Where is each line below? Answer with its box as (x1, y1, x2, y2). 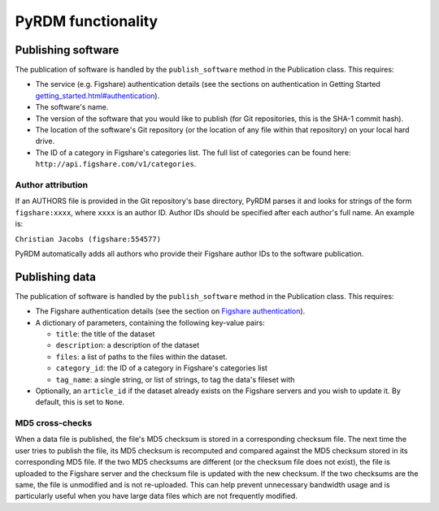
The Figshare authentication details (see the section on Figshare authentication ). (35, 306, 306, 316)
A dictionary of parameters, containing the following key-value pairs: (35, 318, 266, 327)
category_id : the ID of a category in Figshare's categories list (55, 363, 268, 373)
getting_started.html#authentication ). (35, 90, 160, 101)
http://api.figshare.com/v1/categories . (35, 159, 197, 169)
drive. (35, 136, 55, 146)
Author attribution (15, 179, 89, 190)
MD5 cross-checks (15, 418, 93, 429)
